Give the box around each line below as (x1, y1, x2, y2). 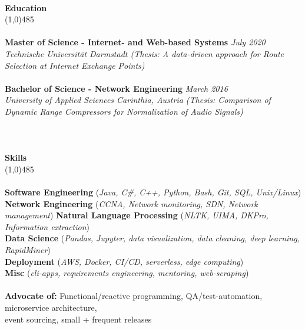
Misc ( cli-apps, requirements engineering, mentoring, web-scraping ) (5, 267, 249, 279)
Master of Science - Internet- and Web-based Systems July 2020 (5, 36, 266, 48)
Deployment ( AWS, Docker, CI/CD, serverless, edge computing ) (5, 255, 244, 267)
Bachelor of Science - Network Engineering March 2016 (5, 82, 228, 94)
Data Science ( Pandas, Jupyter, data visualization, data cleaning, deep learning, (5, 232, 300, 244)
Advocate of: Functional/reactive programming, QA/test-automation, (5, 290, 263, 302)
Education (5, 1, 47, 14)
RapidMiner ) (5, 244, 51, 256)
